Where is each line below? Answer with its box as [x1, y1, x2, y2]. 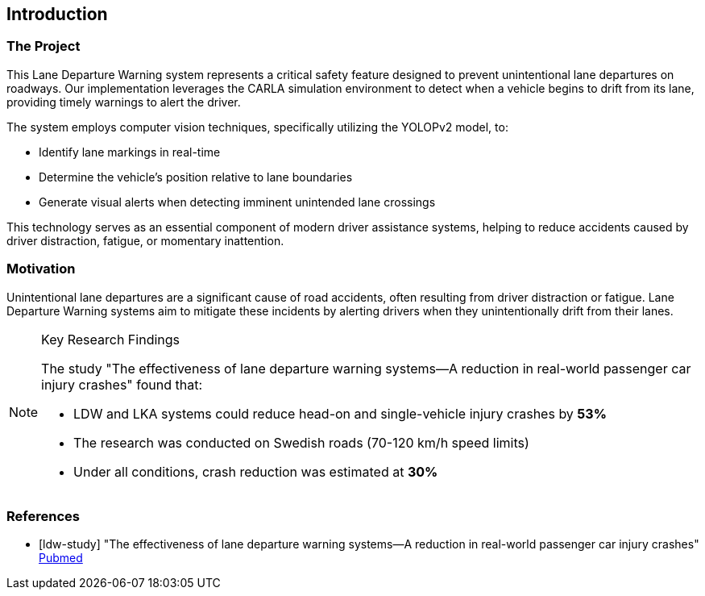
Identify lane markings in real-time [39, 144, 221, 159]
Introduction [6, 4, 108, 24]
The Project [6, 38, 81, 55]
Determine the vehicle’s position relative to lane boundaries [39, 169, 353, 184]
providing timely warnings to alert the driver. [6, 94, 241, 109]
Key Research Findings [41, 331, 180, 348]
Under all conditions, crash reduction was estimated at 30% [73, 463, 438, 480]
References [6, 507, 80, 524]
